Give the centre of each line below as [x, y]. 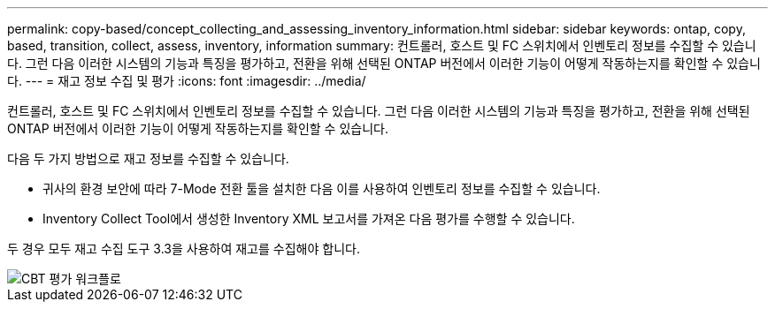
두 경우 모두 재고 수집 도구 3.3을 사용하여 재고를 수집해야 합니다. [184, 249]
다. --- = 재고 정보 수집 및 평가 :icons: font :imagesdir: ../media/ [187, 81]
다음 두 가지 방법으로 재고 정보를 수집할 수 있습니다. [148, 158]
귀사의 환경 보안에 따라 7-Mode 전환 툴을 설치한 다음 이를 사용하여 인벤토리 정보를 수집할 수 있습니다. [322, 188]
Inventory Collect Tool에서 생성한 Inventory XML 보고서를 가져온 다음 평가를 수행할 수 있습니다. [309, 219]
